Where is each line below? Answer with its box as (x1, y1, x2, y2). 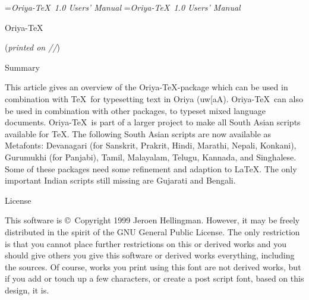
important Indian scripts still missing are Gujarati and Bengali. (5, 174, 236, 187)
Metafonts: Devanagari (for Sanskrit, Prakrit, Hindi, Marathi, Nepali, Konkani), (5, 139, 297, 151)
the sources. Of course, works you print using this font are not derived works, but (5, 260, 301, 273)
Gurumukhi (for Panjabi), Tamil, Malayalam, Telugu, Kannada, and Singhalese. (5, 150, 297, 163)
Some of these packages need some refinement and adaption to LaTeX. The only (5, 162, 297, 175)
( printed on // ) (5, 41, 61, 53)
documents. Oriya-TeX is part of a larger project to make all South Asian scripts (5, 116, 301, 128)
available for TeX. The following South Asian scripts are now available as (5, 127, 272, 140)
